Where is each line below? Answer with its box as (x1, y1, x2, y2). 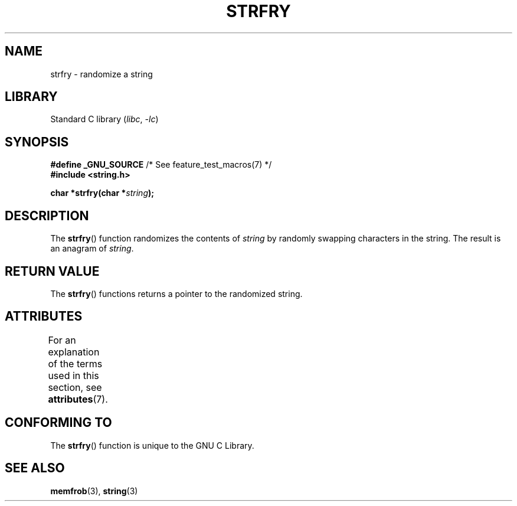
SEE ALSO (5, 461, 65, 476)
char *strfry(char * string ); (50, 188, 155, 198)
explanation (48, 345, 100, 358)
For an (48, 334, 76, 346)
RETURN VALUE (5, 263, 100, 279)
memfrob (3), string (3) (50, 485, 138, 496)
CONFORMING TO (5, 415, 112, 430)
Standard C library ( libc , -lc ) (50, 114, 159, 125)
